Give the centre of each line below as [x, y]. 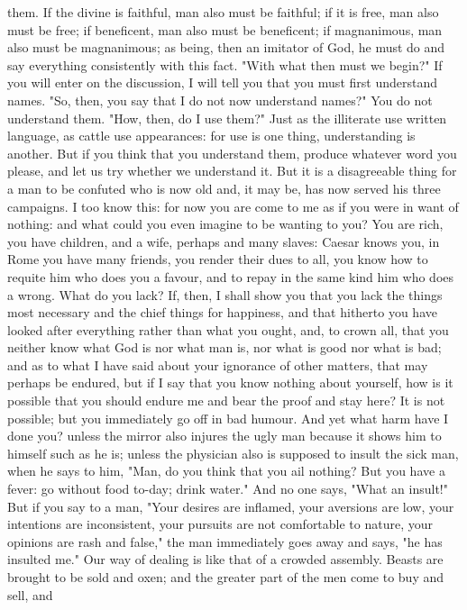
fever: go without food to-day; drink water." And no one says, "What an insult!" [228, 489]
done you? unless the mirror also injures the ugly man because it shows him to [224, 436]
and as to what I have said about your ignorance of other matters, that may [218, 364]
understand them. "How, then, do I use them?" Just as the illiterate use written [227, 118]
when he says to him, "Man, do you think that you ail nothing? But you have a [226, 471]
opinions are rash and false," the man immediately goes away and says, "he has [225, 541]
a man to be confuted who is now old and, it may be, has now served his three [224, 188]
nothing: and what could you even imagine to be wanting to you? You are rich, [225, 224]
